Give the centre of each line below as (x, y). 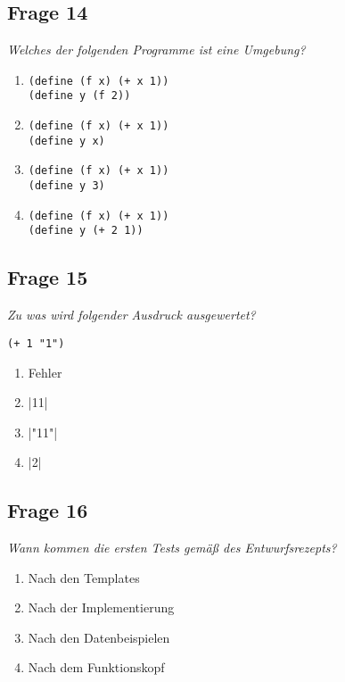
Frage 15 (48, 277)
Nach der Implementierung (101, 607)
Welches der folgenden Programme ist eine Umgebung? (156, 50)
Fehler (45, 372)
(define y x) (66, 141)
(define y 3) (66, 186)
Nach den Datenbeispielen (99, 637)
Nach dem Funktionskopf (96, 667)
